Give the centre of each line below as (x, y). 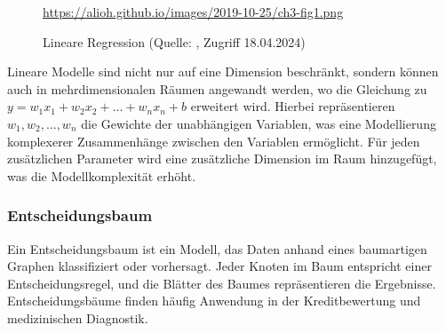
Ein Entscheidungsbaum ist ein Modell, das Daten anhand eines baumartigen (217, 248)
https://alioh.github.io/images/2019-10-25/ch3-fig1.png (193, 12)
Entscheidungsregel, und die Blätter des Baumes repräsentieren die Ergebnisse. (222, 283)
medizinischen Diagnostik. (78, 317)
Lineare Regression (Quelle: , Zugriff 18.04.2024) (174, 41)
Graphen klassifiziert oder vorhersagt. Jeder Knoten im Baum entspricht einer (219, 266)
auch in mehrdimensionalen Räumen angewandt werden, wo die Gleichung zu (217, 88)
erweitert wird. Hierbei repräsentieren (293, 106)
